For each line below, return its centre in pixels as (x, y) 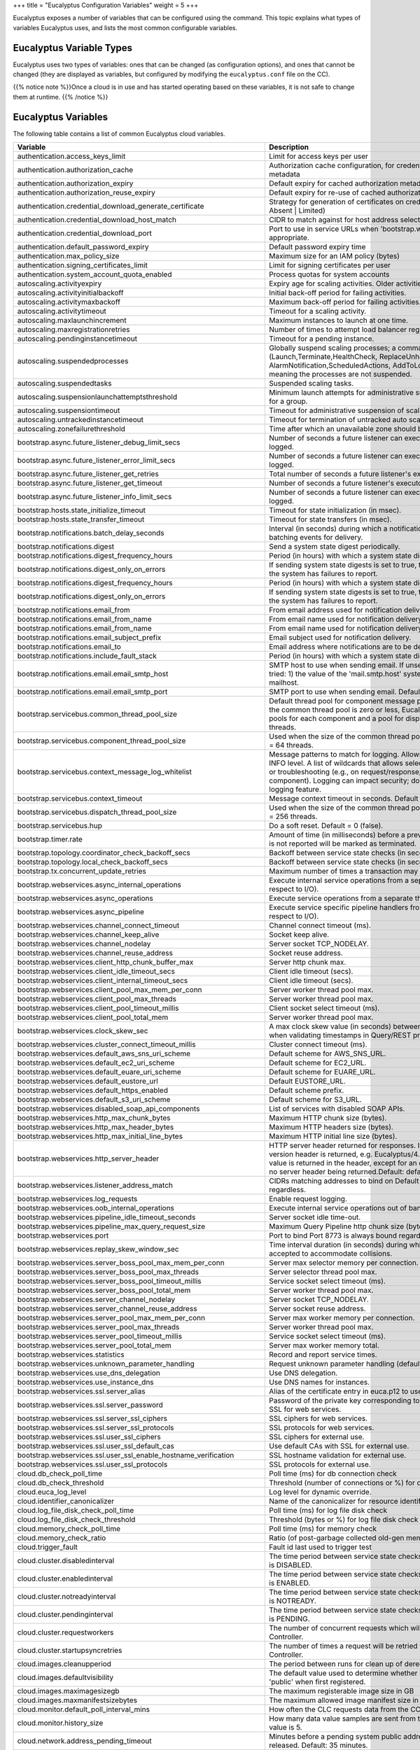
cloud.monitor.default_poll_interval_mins (84, 1709)
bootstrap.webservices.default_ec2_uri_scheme (96, 1063)
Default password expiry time (317, 247)
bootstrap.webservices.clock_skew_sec (83, 1031)
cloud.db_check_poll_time (60, 1473)
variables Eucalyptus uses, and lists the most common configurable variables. (125, 27)
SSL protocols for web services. (322, 1428)
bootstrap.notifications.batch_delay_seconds (91, 533)
